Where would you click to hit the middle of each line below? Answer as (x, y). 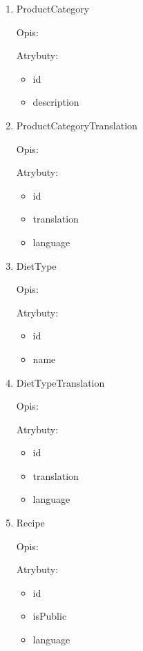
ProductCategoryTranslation (77, 125)
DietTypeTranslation (60, 382)
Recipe (30, 523)
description (56, 102)
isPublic (50, 616)
